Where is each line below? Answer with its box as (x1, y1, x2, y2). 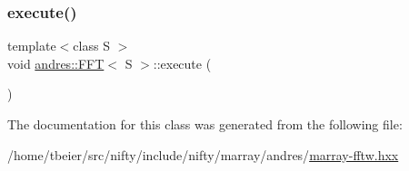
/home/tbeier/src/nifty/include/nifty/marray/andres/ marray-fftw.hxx (7, 145, 399, 164)
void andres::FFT (7, 53, 105, 72)
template (7, 36, 56, 55)
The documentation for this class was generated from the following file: (7, 115, 403, 133)
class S (73, 36, 110, 55)
